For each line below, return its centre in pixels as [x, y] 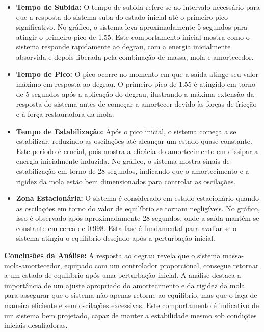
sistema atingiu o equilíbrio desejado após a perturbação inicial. [115, 238]
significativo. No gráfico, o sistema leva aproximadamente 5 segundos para [132, 27]
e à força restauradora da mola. [65, 113]
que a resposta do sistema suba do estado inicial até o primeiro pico [122, 17]
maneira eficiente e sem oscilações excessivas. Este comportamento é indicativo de [132, 305]
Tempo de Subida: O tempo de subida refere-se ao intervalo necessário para [138, 7]
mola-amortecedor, [33, 265]
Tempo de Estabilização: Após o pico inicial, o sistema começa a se [126, 131]
